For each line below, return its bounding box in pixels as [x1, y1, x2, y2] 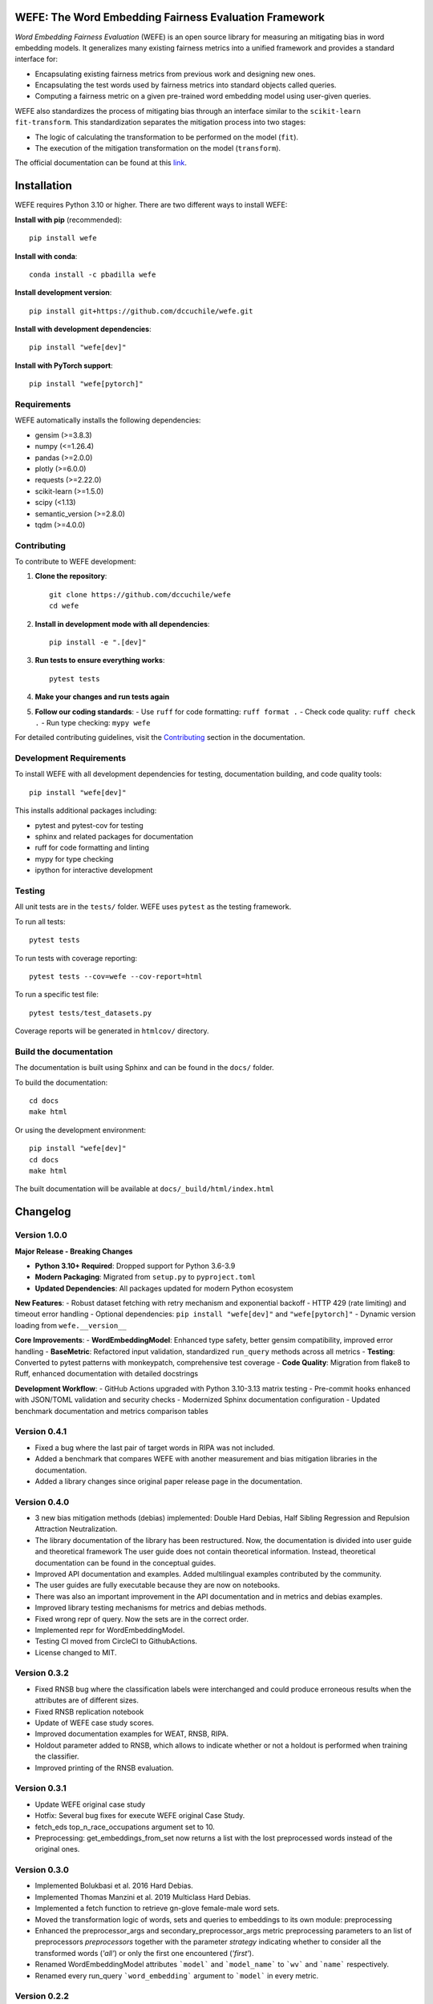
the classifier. [34, 1751, 79, 1761]
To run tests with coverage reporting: [14, 953, 138, 963]
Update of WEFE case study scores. [34, 1718, 154, 1727]
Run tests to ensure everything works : [34, 656, 165, 665]
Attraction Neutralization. [34, 1524, 118, 1534]
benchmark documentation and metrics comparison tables [14, 1406, 208, 1416]
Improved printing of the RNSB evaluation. [34, 1763, 174, 1772]
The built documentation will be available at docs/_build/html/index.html [14, 1184, 275, 1194]
